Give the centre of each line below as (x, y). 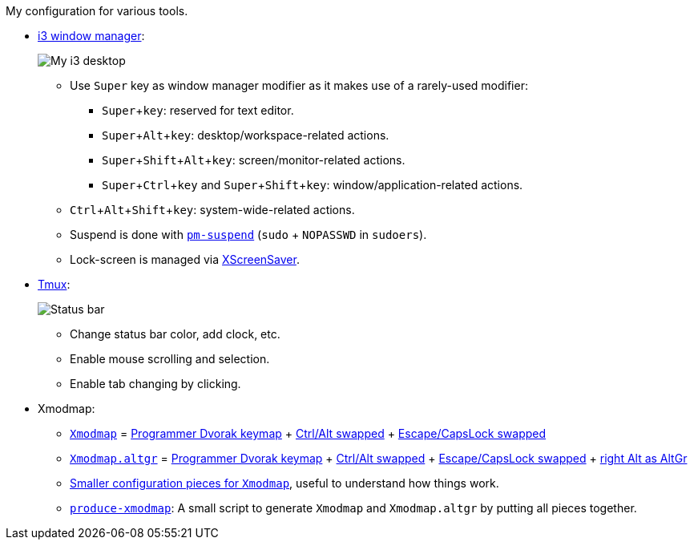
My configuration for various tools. (97, 11)
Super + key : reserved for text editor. (198, 110)
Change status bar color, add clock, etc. (175, 334)
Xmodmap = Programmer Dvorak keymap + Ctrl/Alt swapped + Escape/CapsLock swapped (308, 433)
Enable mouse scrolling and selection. (170, 359)
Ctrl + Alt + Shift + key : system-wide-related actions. (212, 210)
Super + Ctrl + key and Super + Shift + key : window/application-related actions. (313, 185)
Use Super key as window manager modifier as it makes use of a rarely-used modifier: (299, 85)
